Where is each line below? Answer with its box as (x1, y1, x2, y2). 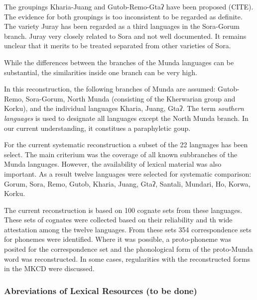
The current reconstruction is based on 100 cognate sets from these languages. (4, 204, 243, 215)
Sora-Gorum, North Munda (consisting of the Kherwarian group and (25, 93, 236, 103)
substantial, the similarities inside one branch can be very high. (4, 67, 197, 77)
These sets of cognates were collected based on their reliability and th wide (4, 214, 233, 225)
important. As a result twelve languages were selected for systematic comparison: (4, 168, 252, 179)
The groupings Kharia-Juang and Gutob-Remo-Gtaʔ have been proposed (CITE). (4, 1, 254, 11)
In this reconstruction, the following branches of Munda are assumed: (4, 84, 216, 94)
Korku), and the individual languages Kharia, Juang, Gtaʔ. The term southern (4, 103, 244, 113)
